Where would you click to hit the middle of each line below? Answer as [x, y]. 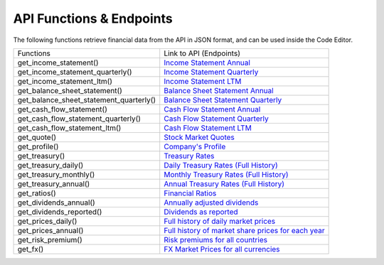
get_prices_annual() [50, 230]
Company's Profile [195, 146]
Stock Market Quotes [199, 137]
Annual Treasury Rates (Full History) [224, 183]
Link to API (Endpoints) [202, 53]
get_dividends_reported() [60, 212]
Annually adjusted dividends [211, 202]
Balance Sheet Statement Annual [219, 90]
